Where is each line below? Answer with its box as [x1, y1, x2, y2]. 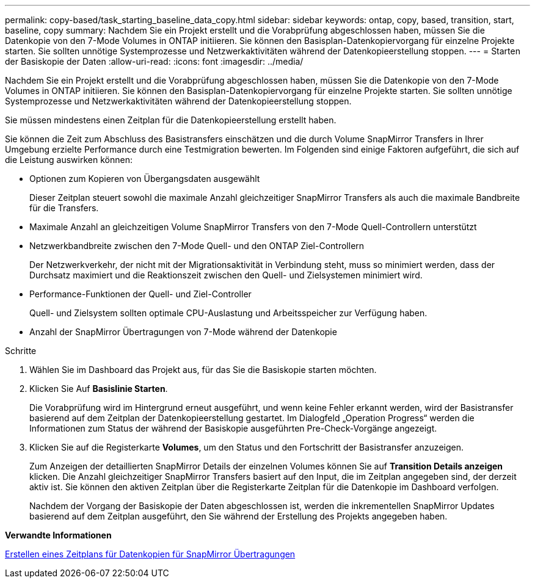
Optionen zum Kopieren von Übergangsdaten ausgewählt [29, 173, 260, 184]
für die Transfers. [29, 203, 99, 213]
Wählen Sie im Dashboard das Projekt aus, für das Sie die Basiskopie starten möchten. [29, 364, 377, 375]
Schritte [5, 346, 37, 356]
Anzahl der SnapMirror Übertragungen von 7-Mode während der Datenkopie [29, 327, 337, 337]
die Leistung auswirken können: [5, 154, 133, 165]
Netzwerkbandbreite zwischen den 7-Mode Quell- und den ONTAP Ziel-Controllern [29, 241, 365, 251]
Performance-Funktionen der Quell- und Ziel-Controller [29, 289, 252, 299]
